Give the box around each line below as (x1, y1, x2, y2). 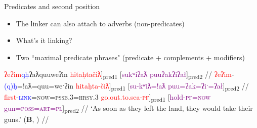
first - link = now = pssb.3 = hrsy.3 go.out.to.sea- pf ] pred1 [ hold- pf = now (4, 91, 211, 103)
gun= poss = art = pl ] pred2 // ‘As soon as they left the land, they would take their (4, 102, 253, 114)
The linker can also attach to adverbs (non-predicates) (16, 18, 185, 28)
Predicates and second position (4, 1, 100, 11)
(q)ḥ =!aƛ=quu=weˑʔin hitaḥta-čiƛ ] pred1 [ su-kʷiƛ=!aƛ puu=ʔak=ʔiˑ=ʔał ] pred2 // (4, 80, 249, 92)
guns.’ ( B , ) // (4, 113, 49, 124)
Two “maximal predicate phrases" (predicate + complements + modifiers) (16, 52, 245, 62)
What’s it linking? (16, 35, 72, 46)
